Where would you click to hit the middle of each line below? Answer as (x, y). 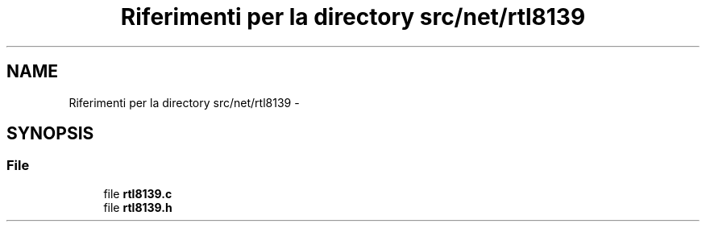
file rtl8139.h (138, 207)
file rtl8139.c (138, 193)
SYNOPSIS (50, 134)
